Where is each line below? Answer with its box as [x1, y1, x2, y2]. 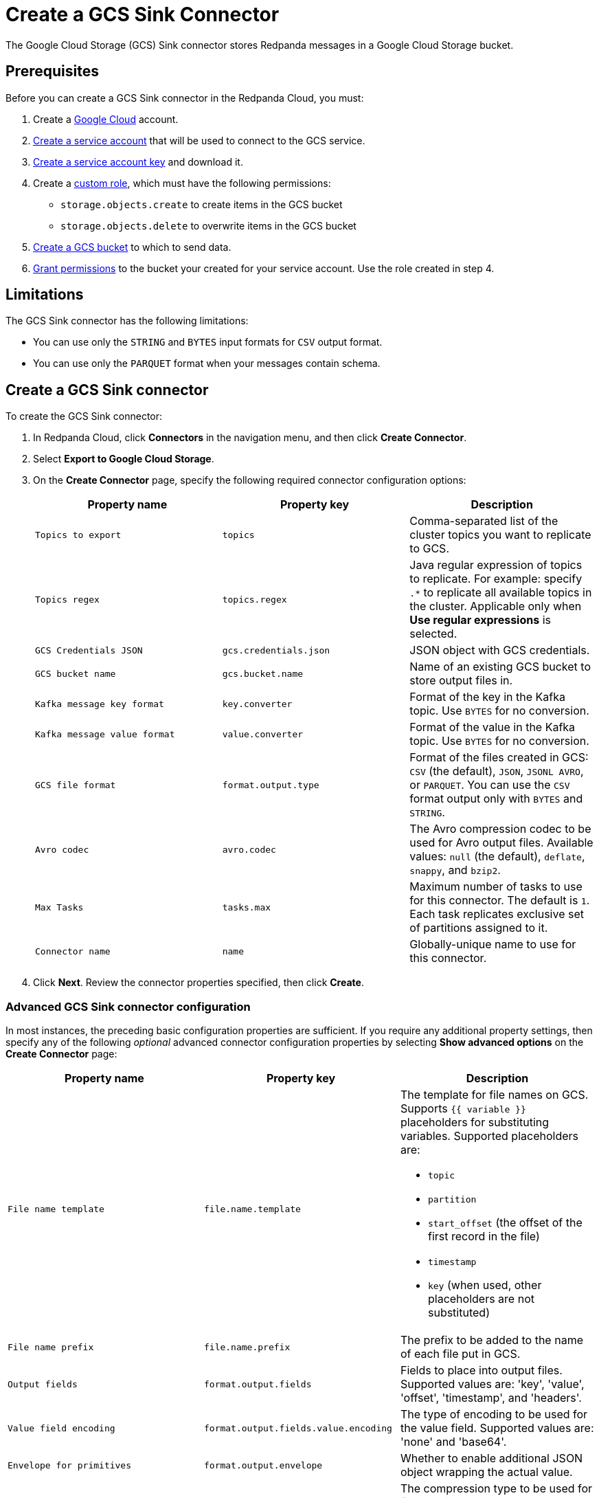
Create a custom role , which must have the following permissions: [33, 177, 331, 189]
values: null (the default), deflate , [409, 849, 585, 864]
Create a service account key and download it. [33, 155, 243, 168]
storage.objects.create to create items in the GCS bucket [60, 198, 343, 210]
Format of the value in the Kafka [409, 720, 576, 735]
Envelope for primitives [8, 1460, 132, 1471]
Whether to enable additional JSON [400, 1451, 583, 1466]
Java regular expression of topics [409, 558, 583, 572]
